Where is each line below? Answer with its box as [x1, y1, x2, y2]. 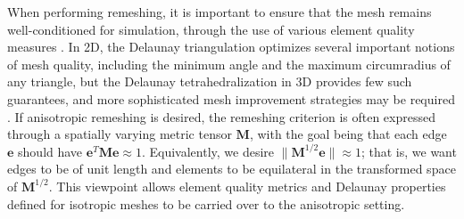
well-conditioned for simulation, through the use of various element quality [7, 20, 415, 38]
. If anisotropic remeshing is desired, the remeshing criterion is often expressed [7, 107, 435, 126]
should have [18, 142, 83, 160]
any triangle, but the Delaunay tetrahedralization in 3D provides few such [7, 72, 412, 91]
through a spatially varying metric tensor [7, 125, 232, 143]
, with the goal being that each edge [249, 125, 447, 143]
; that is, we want [360, 142, 457, 160]
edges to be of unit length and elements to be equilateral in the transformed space [7, 159, 456, 178]
